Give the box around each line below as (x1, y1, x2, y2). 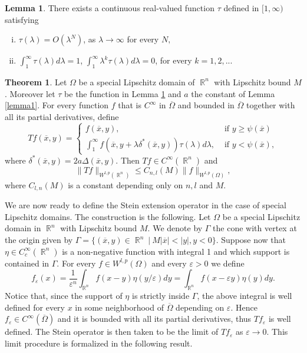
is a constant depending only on (68, 178, 183, 191)
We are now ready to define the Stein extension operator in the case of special (5, 199, 286, 211)
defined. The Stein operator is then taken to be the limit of (5, 325, 219, 338)
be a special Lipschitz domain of (78, 75, 195, 88)
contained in (5, 257, 49, 269)
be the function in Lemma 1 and (64, 87, 181, 99)
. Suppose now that (216, 234, 286, 246)
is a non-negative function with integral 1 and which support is (62, 245, 290, 257)
